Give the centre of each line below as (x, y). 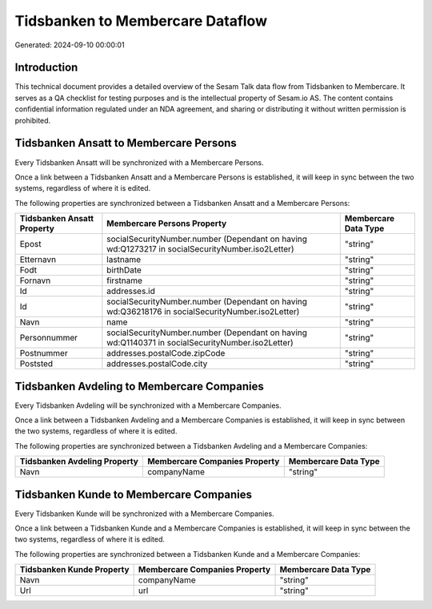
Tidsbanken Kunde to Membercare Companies (133, 494)
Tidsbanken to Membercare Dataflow (141, 21)
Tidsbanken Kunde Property (74, 570)
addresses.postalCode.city (157, 364)
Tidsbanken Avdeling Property (79, 462)
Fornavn (35, 280)
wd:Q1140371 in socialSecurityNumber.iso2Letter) (200, 343)
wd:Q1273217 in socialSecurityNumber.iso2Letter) (200, 249)
